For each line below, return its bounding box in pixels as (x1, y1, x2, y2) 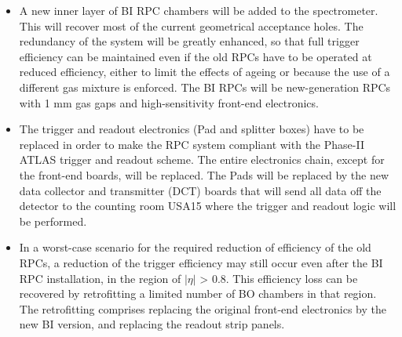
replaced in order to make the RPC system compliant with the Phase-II (19, 136, 364, 152)
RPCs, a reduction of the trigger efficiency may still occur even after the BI (19, 254, 383, 270)
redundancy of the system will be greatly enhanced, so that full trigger (19, 33, 360, 49)
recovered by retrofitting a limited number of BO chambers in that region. (19, 285, 377, 302)
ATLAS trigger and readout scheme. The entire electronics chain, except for (19, 151, 385, 168)
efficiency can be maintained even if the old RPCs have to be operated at (19, 48, 372, 64)
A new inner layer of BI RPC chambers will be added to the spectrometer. (19, 2, 378, 18)
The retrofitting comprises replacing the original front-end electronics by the (19, 300, 386, 317)
